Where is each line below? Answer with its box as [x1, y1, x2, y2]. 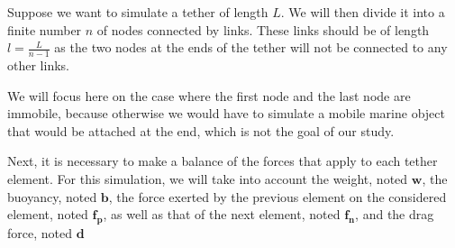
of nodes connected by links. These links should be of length [96, 20, 430, 39]
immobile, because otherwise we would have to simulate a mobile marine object [7, 104, 445, 123]
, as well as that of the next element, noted [103, 205, 341, 224]
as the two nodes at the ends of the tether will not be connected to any [54, 38, 448, 57]
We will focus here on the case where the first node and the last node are [7, 86, 411, 105]
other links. [7, 56, 69, 75]
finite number [7, 20, 82, 39]
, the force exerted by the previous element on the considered [108, 187, 447, 206]
